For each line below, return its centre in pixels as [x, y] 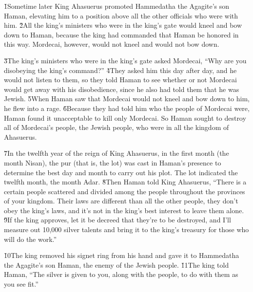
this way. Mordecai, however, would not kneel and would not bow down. [112, 44]
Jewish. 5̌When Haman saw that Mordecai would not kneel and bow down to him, [127, 99]
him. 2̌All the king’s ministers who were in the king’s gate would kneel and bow [123, 25]
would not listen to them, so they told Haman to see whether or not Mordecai [120, 80]
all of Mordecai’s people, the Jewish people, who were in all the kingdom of [117, 127]
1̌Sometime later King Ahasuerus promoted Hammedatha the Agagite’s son [117, 6]
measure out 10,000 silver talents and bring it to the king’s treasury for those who [126, 229]
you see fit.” [21, 284]
